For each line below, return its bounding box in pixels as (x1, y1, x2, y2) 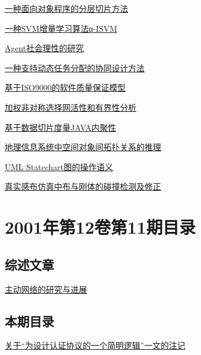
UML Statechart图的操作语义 (5, 160, 113, 172)
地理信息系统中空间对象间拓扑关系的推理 (5, 141, 161, 153)
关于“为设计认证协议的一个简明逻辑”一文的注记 (5, 339, 186, 351)
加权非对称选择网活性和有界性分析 (5, 101, 136, 113)
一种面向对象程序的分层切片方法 (5, 2, 128, 14)
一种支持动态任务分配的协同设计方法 (5, 61, 145, 74)
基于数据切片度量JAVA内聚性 (5, 121, 116, 133)
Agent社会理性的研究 (5, 42, 84, 54)
